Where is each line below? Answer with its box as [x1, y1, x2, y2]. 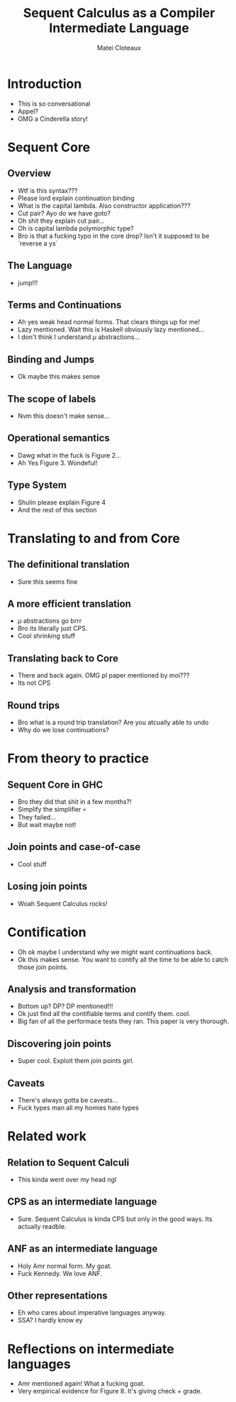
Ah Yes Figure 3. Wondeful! [17, 458, 98, 467]
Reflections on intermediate [7, 1341, 175, 1357]
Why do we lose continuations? [17, 726, 110, 734]
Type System [7, 479, 67, 491]
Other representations [7, 1290, 108, 1302]
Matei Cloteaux [96, 43, 142, 52]
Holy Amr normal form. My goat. [17, 1262, 112, 1270]
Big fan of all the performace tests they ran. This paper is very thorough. [17, 1017, 229, 1026]
